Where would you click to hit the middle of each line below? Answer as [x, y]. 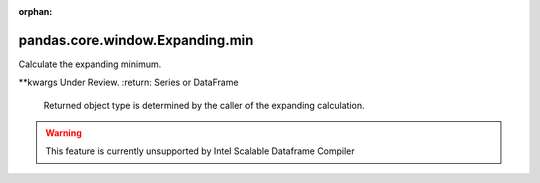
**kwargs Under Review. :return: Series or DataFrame [128, 82]
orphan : [35, 11]
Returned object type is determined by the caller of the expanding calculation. [204, 105]
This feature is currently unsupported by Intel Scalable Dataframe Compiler [200, 151]
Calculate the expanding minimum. [90, 64]
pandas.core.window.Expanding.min [136, 40]
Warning [63, 133]
